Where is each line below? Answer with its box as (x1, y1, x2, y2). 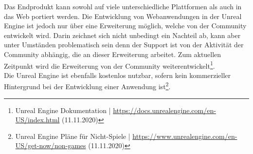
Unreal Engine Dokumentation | (15, 105, 111, 115)
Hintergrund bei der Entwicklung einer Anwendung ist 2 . (4, 80, 171, 92)
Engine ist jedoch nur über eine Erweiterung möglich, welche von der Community (4, 20, 247, 31)
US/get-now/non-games (15, 140, 86, 151)
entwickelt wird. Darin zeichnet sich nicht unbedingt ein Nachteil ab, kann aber (4, 30, 241, 40)
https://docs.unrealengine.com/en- (113, 105, 216, 115)
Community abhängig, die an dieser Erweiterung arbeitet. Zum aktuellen (4, 49, 221, 59)
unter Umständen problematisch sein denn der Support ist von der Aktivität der (4, 39, 244, 50)
